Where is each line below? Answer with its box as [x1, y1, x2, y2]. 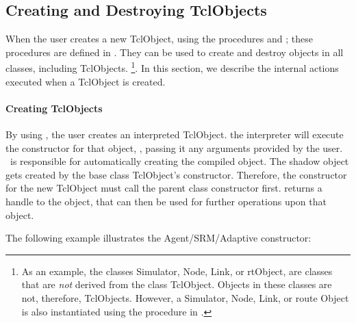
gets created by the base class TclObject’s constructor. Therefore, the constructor [5, 167, 347, 181]
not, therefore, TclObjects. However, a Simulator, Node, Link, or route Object [21, 290, 349, 305]
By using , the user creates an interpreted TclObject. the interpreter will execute [5, 127, 344, 142]
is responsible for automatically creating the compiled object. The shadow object [10, 154, 349, 168]
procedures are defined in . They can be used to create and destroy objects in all [5, 44, 344, 59]
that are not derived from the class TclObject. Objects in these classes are [21, 277, 332, 292]
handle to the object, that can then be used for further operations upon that [5, 194, 327, 208]
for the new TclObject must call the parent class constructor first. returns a [5, 181, 322, 195]
